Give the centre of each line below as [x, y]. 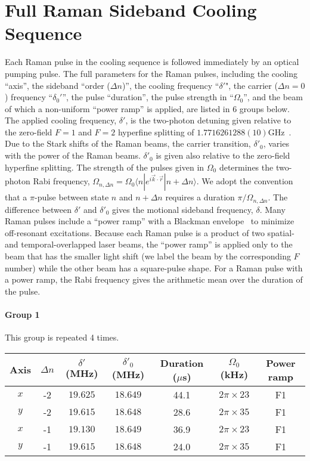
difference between [38, 209]
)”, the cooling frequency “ [170, 85]
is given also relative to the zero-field [223, 155]
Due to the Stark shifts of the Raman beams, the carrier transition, [128, 143]
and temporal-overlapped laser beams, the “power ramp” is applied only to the [149, 244]
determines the [246, 167]
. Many [272, 209]
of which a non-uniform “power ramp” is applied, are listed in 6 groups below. [148, 108]
